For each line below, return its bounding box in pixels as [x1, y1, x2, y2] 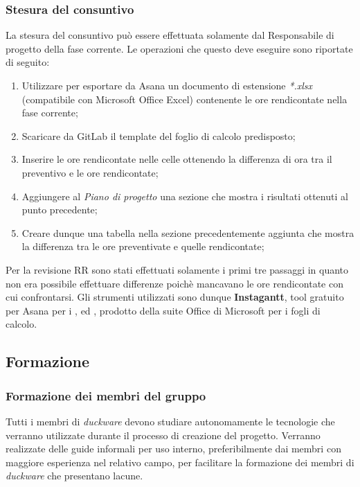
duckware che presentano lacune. [6, 468, 143, 483]
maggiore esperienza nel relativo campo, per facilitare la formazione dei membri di [6, 454, 354, 469]
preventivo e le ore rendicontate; [21, 165, 159, 179]
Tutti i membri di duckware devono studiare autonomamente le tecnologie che [6, 414, 335, 428]
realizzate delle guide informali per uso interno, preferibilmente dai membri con [6, 441, 341, 456]
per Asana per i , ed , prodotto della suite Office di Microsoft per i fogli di [6, 303, 321, 317]
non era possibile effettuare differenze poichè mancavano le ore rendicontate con [6, 276, 343, 290]
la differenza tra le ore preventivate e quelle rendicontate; [21, 239, 264, 254]
